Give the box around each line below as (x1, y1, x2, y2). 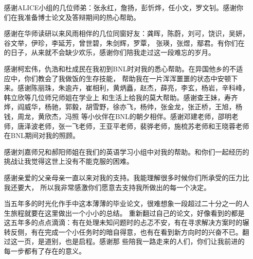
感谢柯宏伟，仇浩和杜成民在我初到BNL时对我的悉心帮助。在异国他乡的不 (4, 63, 236, 73)
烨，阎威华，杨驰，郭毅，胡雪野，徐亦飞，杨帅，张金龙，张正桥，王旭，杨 (4, 102, 242, 112)
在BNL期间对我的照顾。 (4, 130, 80, 140)
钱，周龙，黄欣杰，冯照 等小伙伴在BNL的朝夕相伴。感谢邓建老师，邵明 (4, 111, 232, 121)
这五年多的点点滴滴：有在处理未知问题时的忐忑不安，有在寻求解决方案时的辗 (4, 217, 249, 227)
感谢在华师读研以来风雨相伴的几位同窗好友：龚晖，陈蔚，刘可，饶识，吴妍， (4, 28, 249, 38)
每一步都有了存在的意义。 (4, 246, 86, 256)
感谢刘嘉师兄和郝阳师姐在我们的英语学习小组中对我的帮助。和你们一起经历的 (4, 146, 249, 156)
